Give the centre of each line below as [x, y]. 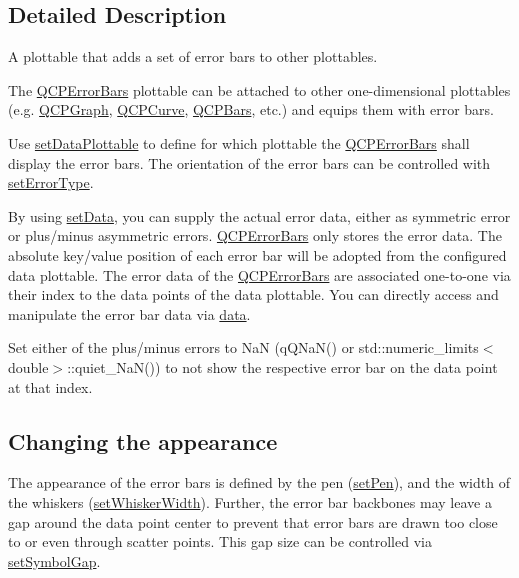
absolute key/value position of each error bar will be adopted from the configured [257, 254]
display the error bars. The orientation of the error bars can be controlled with [249, 162]
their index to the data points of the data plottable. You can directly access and [253, 294]
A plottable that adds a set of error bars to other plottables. [193, 56]
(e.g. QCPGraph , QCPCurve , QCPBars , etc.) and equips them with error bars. [251, 109]
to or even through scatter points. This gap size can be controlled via [220, 541]
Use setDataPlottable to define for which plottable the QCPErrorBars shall [239, 142]
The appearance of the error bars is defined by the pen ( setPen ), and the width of [259, 482]
